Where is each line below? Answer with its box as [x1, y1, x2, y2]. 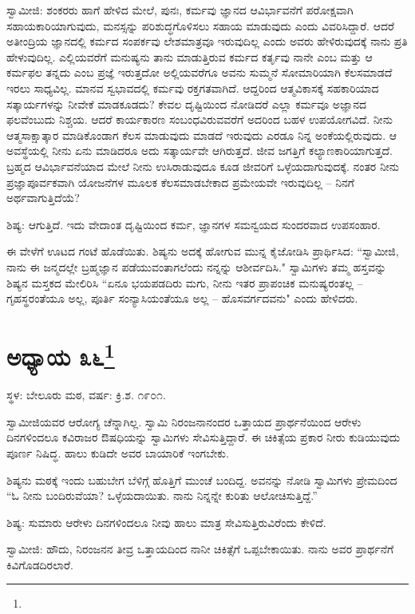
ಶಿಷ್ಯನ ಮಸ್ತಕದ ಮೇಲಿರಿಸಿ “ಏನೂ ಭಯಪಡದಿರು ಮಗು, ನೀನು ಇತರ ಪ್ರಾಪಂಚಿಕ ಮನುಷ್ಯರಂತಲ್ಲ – [6, 274, 363, 291]
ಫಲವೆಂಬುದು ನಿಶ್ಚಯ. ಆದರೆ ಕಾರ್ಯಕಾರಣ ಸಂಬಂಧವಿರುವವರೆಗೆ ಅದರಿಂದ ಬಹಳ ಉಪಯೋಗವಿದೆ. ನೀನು [6, 111, 393, 128]
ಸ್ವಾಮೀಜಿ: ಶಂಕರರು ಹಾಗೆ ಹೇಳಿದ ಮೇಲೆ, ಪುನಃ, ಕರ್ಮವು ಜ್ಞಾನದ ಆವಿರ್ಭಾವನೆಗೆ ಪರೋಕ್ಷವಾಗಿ [6, 2, 354, 18]
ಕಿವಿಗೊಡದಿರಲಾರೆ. [6, 556, 73, 572]
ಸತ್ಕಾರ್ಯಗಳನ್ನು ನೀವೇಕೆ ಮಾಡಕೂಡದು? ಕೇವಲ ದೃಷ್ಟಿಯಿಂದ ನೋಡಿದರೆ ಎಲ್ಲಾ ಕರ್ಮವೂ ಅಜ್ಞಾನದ [6, 95, 367, 112]
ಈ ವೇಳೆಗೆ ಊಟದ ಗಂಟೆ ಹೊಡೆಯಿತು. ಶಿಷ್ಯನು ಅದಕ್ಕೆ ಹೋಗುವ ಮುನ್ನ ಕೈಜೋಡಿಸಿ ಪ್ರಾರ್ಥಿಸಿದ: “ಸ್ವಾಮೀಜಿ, [6, 243, 399, 259]
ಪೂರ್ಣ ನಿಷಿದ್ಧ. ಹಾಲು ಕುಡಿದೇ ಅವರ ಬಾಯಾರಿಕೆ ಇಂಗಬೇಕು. [6, 444, 229, 461]
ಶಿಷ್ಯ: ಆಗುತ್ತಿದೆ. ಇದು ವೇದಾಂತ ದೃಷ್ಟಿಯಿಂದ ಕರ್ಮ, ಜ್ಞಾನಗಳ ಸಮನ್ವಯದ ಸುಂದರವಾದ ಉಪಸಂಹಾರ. [6, 216, 381, 232]
